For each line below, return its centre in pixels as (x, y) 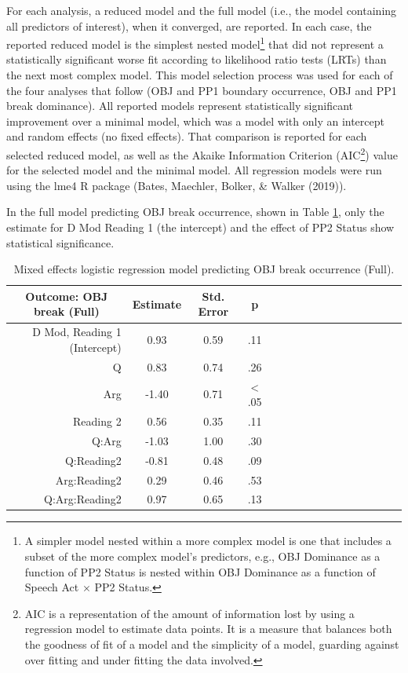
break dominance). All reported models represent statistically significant (180, 106)
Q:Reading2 (93, 460)
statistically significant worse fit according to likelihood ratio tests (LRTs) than (197, 59)
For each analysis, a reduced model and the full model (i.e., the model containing (202, 10)
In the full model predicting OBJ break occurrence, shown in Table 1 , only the (195, 212)
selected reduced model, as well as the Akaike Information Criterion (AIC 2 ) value (202, 154)
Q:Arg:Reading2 (83, 499)
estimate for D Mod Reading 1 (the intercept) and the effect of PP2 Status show (200, 227)
